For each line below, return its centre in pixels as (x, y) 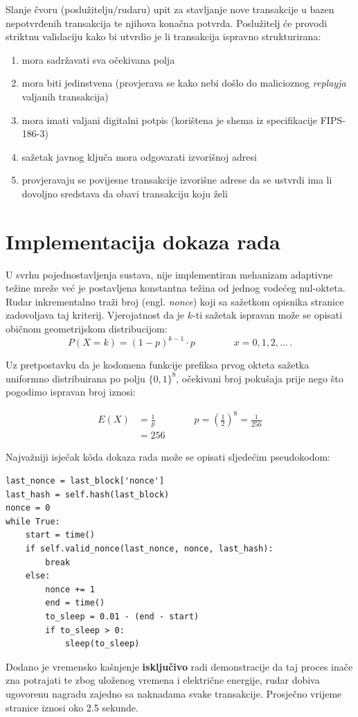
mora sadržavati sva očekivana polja (98, 59)
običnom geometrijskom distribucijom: (87, 329)
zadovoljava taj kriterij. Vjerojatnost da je (95, 315)
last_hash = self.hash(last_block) (88, 494)
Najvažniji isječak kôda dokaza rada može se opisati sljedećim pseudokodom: (168, 457)
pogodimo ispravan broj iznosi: (71, 392)
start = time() (60, 535)
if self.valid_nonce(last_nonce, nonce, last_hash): (149, 549)
